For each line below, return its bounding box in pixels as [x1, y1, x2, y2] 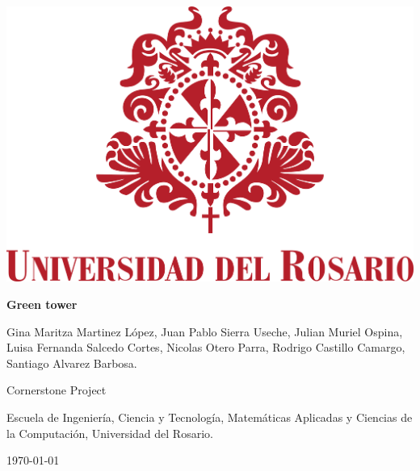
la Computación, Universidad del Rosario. [6, 424, 213, 441]
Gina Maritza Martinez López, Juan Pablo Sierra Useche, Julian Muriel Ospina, [6, 323, 403, 340]
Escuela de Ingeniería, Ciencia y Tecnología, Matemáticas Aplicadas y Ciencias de [6, 408, 413, 425]
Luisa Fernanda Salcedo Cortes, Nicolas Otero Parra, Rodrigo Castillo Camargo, [6, 339, 405, 356]
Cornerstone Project [6, 381, 107, 398]
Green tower [6, 296, 78, 312]
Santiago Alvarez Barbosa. [6, 354, 137, 371]
